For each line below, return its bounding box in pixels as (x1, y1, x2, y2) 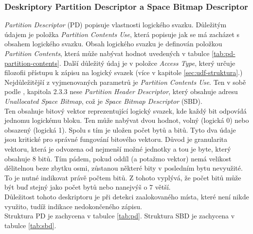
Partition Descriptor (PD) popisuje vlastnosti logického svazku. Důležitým (4, 19, 227, 30)
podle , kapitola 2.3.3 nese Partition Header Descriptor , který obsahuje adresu (4, 86, 238, 97)
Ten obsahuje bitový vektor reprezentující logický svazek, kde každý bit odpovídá (4, 105, 247, 116)
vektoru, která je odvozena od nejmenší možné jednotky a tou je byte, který (4, 143, 231, 154)
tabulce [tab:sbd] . (4, 220, 56, 230)
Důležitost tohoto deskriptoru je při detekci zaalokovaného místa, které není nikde (4, 191, 249, 201)
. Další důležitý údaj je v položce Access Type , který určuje (59, 58, 235, 68)
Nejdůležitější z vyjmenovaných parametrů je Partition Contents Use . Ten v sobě (4, 77, 246, 87)
